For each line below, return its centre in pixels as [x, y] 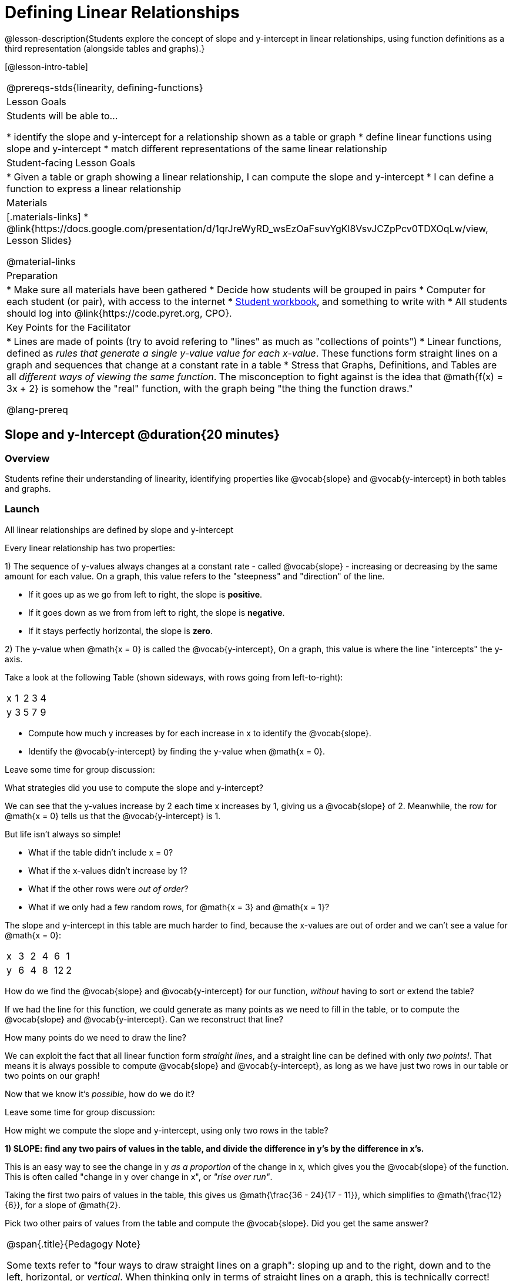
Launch [22, 509]
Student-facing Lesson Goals [71, 162]
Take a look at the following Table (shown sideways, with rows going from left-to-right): [174, 677]
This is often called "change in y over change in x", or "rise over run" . [139, 1176]
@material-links [41, 261]
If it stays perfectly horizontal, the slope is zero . [120, 631]
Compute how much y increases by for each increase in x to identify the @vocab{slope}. [200, 733]
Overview [27, 458]
